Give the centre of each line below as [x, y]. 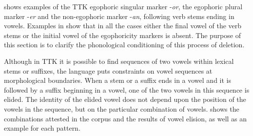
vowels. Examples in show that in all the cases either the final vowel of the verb [123, 26]
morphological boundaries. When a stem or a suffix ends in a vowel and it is [117, 80]
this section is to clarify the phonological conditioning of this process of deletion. [124, 45]
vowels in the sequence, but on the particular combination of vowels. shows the [122, 108]
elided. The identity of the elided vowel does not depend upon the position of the [125, 99]
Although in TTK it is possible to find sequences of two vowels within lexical [119, 61]
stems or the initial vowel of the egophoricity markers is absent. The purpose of [122, 35]
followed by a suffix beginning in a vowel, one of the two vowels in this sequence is [127, 89]
